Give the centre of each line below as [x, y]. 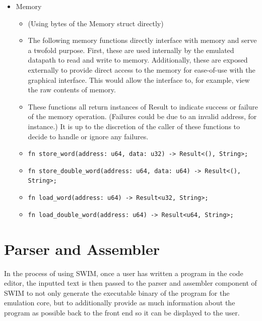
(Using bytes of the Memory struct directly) [96, 23]
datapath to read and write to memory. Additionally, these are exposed [138, 60]
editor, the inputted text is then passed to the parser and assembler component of [130, 283]
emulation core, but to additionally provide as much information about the [120, 303]
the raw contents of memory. [72, 90]
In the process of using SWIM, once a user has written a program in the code [124, 273]
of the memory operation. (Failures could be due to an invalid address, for [142, 116]
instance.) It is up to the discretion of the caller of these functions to [134, 126]
